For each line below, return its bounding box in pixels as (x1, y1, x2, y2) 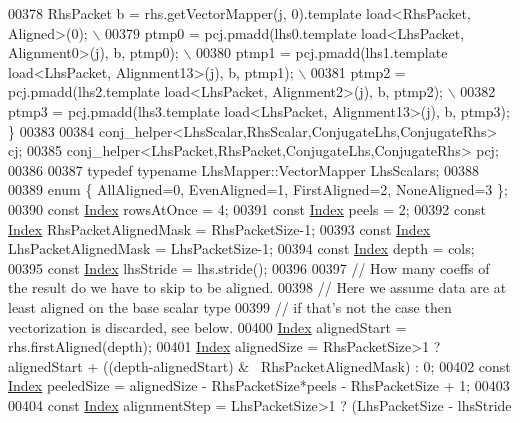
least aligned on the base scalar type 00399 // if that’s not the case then (8, 296, 452, 317)
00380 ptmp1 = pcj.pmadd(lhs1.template (196, 42, 448, 63)
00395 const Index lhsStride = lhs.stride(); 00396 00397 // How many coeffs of (8, 257, 490, 278)
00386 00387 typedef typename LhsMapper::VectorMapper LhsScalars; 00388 (8, 159, 479, 180)
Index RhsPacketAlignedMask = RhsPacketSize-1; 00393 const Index (8, 218, 431, 239)
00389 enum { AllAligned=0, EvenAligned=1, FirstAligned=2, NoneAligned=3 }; (8, 179, 508, 200)
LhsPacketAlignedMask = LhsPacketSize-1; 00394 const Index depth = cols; (8, 238, 475, 259)
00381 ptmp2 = (310, 61, 406, 82)
